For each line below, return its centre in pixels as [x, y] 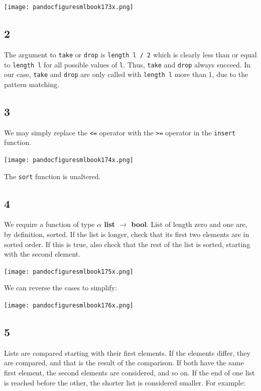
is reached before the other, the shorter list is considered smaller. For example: [125, 382]
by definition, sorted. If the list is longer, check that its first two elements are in [127, 234]
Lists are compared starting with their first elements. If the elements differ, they [127, 353]
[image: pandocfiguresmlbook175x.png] [69, 271]
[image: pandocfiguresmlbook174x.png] [69, 160]
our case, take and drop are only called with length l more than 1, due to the [126, 74]
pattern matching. [32, 84]
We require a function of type [49, 224]
